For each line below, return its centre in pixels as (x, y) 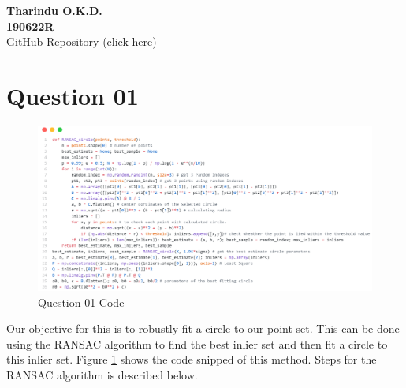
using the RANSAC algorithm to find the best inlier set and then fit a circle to (197, 343)
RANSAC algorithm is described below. (102, 374)
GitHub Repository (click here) (82, 41)
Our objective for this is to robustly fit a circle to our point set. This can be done (203, 328)
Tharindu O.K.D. (54, 10)
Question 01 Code (81, 302)
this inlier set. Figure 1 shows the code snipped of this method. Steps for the (192, 359)
